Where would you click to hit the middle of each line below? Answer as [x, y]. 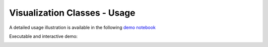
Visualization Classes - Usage [72, 13]
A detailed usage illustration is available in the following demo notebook [82, 27]
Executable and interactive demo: [43, 36]
